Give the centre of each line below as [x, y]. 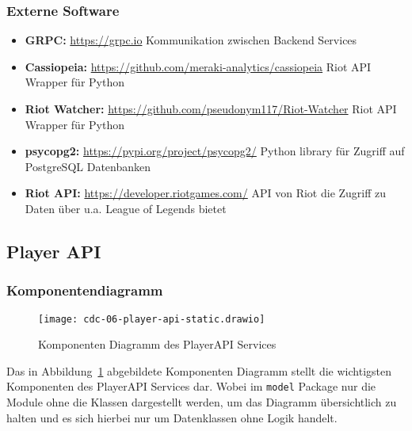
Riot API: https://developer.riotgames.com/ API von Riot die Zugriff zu [206, 193]
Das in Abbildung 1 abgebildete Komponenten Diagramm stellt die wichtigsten [199, 370]
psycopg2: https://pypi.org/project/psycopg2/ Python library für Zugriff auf [215, 151]
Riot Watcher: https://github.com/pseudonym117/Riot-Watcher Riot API [211, 109]
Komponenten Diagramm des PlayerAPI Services [157, 344]
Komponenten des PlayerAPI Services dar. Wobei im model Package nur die [191, 386]
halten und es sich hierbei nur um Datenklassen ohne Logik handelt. [172, 417]
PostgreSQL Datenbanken [88, 166]
